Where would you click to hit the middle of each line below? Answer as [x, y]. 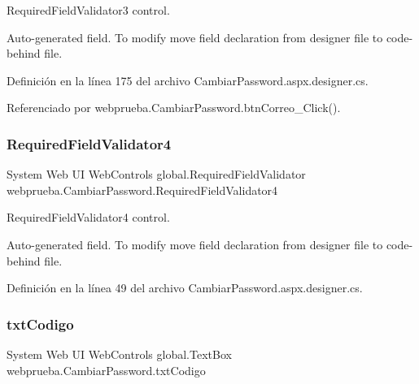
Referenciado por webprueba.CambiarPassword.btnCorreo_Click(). [174, 108]
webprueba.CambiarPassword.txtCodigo [106, 370]
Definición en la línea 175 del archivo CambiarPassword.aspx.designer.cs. [188, 80]
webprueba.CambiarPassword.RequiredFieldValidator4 [142, 190]
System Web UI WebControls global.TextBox [119, 354]
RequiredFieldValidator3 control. [88, 10]
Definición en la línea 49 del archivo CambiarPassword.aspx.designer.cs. [185, 288]
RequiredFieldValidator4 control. [88, 217]
